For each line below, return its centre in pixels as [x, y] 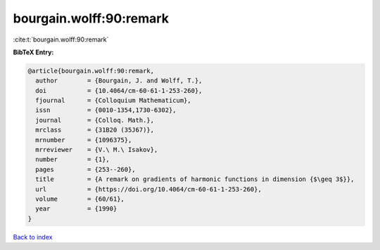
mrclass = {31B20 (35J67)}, [95, 130]
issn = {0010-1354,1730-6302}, [106, 110]
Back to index [33, 237]
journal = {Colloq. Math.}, [95, 120]
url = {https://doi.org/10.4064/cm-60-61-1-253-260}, [148, 189]
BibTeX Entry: [33, 52]
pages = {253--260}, [86, 169]
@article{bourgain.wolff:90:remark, [91, 71]
